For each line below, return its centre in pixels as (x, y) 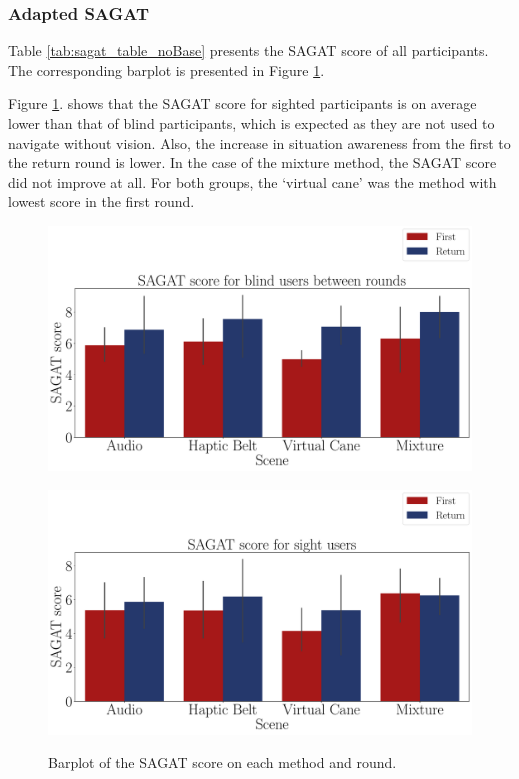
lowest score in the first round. (101, 201)
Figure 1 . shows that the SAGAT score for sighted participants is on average (242, 103)
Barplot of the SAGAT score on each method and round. (222, 762)
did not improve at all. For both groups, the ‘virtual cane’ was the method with (252, 181)
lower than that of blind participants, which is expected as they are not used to (251, 123)
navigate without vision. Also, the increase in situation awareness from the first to (259, 142)
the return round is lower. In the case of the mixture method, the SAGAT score (252, 162)
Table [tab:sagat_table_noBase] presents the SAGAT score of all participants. (248, 50)
